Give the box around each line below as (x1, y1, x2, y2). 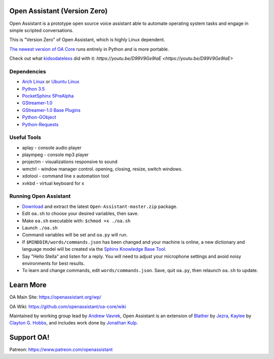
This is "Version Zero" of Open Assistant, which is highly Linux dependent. (9, 37, 165, 43)
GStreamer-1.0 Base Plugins (22, 107, 81, 113)
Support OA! (9, 333, 50, 342)
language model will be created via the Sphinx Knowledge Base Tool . (22, 246, 167, 252)
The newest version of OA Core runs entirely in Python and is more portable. (9, 46, 169, 52)
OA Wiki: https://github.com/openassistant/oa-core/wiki (9, 303, 126, 310)
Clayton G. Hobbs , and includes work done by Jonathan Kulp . (9, 320, 138, 326)
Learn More (9, 281, 47, 289)
